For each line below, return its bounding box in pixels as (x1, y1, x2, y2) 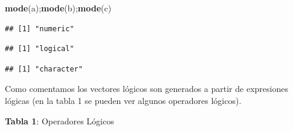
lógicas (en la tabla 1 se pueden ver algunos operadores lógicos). (5, 94, 242, 106)
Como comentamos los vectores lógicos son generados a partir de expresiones (5, 82, 288, 95)
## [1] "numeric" (5, 24, 74, 33)
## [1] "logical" (5, 44, 74, 53)
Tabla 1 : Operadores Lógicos (5, 114, 114, 127)
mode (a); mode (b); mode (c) (5, 2, 112, 14)
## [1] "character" (5, 64, 83, 73)
